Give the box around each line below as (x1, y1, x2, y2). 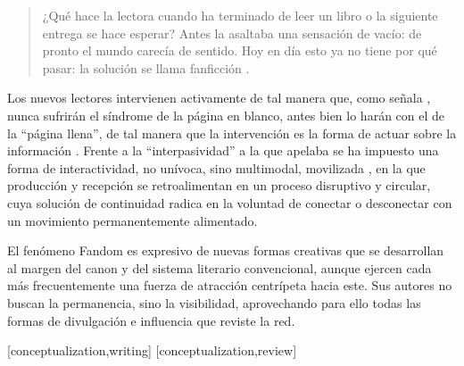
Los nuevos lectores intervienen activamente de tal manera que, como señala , (7, 88, 431, 107)
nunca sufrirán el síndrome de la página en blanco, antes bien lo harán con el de (7, 105, 445, 124)
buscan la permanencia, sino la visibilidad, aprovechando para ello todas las (7, 293, 421, 312)
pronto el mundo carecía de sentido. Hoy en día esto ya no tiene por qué (42, 41, 437, 60)
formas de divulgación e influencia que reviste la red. (7, 311, 295, 329)
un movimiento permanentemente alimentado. (7, 211, 258, 229)
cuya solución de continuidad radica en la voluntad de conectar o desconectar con (7, 193, 452, 212)
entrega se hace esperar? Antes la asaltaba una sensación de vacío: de (42, 23, 422, 42)
